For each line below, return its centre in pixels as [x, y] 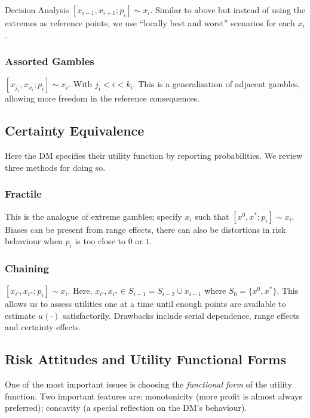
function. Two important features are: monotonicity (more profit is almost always [154, 396]
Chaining [27, 268]
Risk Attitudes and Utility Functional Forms [145, 359]
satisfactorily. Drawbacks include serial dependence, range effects [181, 315]
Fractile [23, 194]
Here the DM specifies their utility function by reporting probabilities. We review [154, 156]
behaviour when [34, 241]
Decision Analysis [37, 10]
